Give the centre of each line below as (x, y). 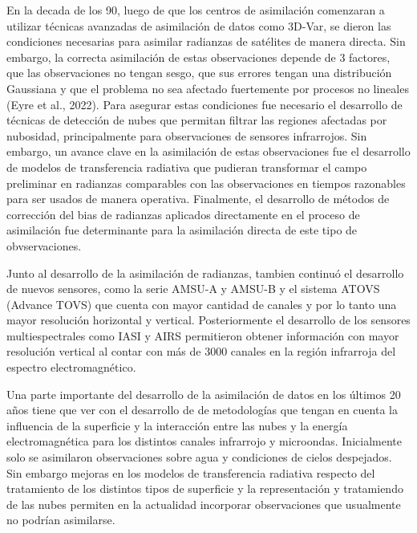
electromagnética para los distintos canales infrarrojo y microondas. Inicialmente (204, 441)
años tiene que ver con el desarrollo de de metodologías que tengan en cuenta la (202, 410)
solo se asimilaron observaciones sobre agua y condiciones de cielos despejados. (199, 457)
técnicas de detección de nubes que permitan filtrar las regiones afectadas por (197, 120)
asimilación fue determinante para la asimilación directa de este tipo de (182, 230)
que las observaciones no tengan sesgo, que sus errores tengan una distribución (199, 73)
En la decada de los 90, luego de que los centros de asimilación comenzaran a (196, 10)
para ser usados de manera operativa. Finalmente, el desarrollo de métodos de (198, 199)
